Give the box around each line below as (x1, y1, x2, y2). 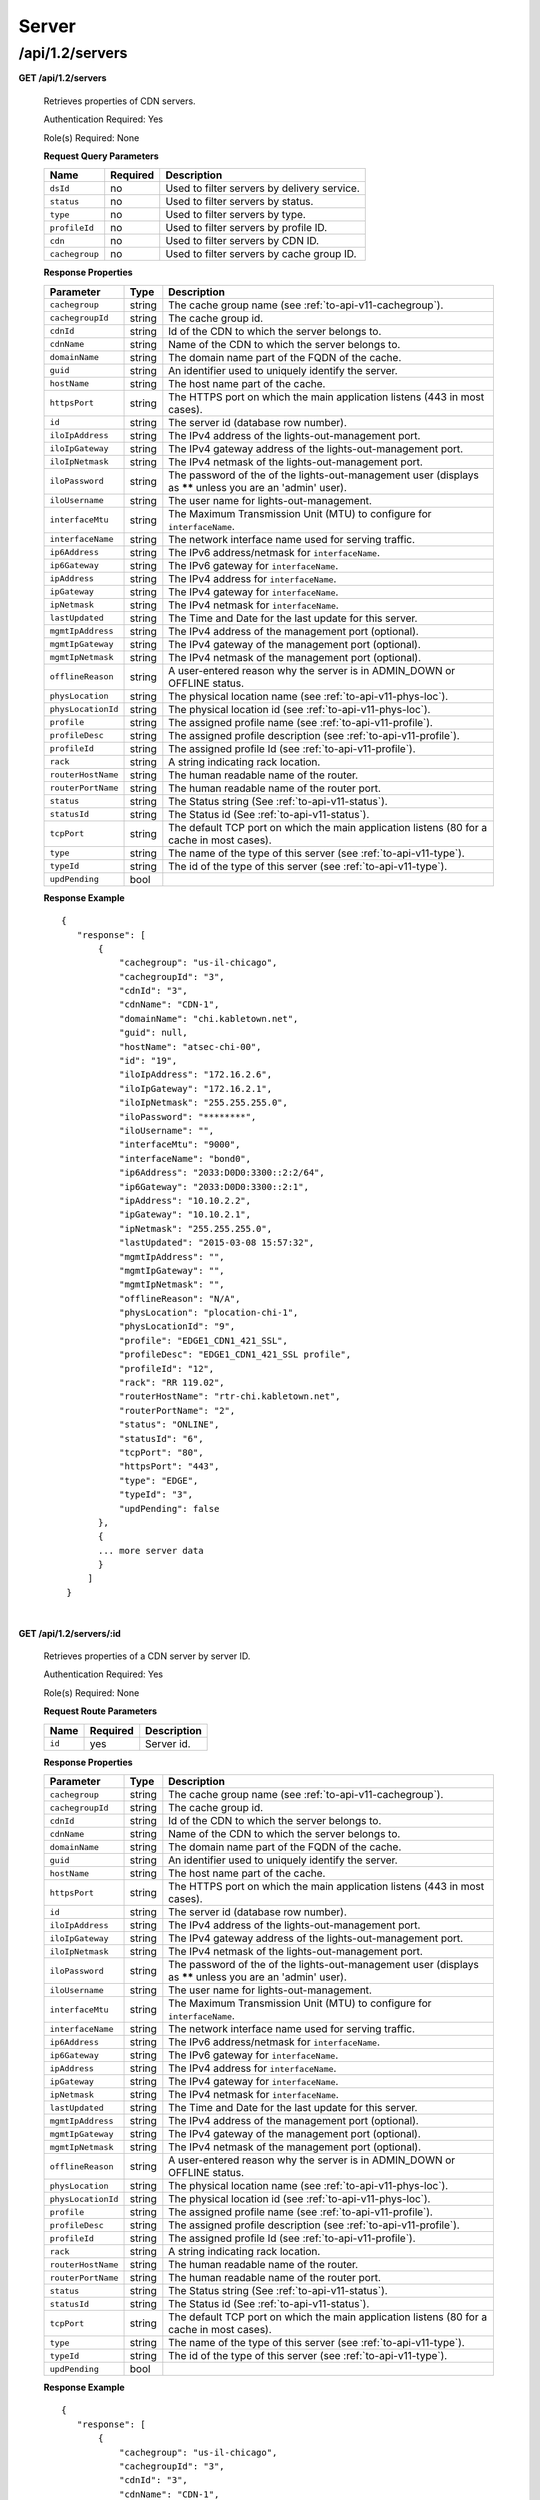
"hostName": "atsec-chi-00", (118, 1041, 262, 1052)
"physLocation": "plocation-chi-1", (118, 1307, 299, 1319)
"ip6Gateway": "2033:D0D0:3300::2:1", (118, 1181, 310, 1192)
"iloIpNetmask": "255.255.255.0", (118, 1097, 289, 1109)
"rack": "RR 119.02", (118, 1377, 225, 1389)
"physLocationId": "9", (118, 1321, 236, 1332)
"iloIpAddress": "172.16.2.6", (118, 1069, 273, 1080)
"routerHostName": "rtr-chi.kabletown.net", (118, 1391, 341, 1402)
